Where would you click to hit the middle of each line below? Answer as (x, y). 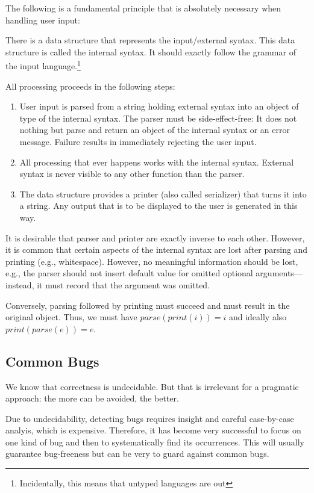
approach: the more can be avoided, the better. (92, 398)
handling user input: (43, 20)
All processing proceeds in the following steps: (90, 86)
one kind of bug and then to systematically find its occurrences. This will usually (155, 442)
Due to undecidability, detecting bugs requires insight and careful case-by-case (150, 418)
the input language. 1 (43, 65)
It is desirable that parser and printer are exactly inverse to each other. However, (155, 237)
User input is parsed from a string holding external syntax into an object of (159, 106)
